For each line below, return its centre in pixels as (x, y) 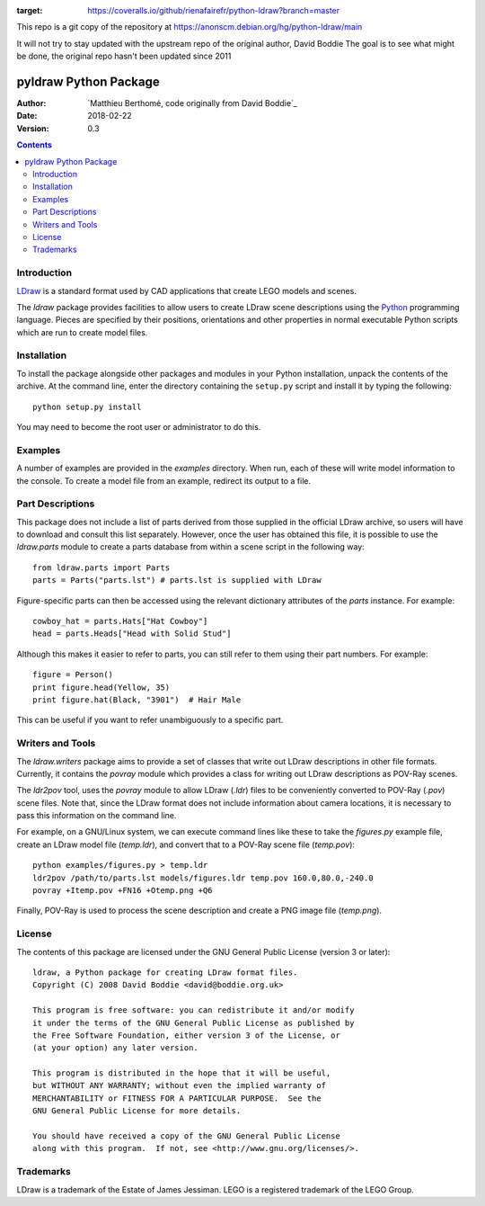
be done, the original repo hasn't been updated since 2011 (124, 56)
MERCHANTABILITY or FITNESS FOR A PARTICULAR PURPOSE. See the (177, 1098)
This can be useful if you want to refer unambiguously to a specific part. (150, 720)
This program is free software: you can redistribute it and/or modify (194, 1010)
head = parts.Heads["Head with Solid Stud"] (132, 634)
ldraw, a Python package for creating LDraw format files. (165, 972)
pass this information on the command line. (97, 816)
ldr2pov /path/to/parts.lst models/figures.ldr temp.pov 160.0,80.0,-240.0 (203, 878)
